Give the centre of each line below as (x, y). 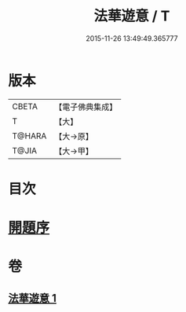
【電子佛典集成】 (86, 107)
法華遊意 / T (132, 16)
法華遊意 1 (33, 298)
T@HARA (29, 136)
